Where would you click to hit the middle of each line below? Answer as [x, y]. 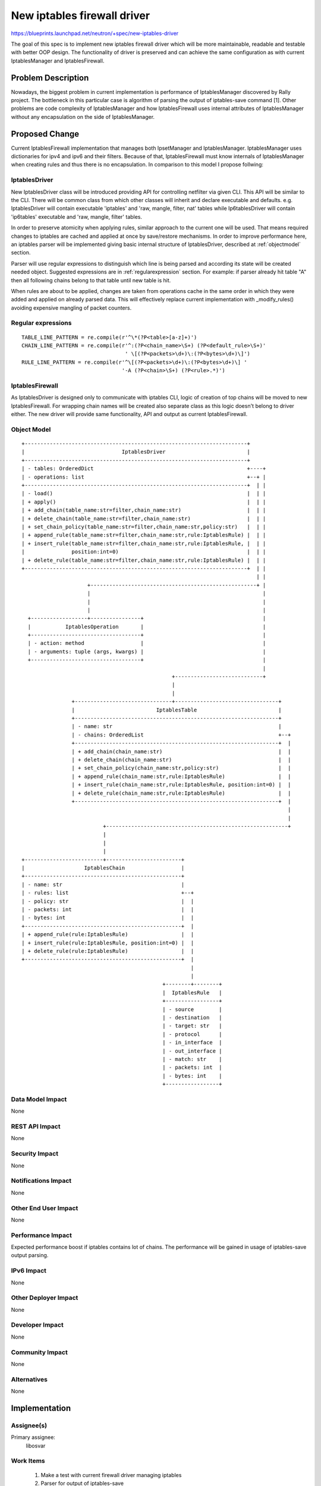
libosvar [36, 1446]
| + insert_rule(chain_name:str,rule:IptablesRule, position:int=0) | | [181, 785]
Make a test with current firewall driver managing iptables [111, 1475]
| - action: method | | [147, 643]
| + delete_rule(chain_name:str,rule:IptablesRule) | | [181, 793]
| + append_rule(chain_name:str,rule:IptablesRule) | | [181, 776]
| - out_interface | [192, 1051]
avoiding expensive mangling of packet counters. [71, 308]
